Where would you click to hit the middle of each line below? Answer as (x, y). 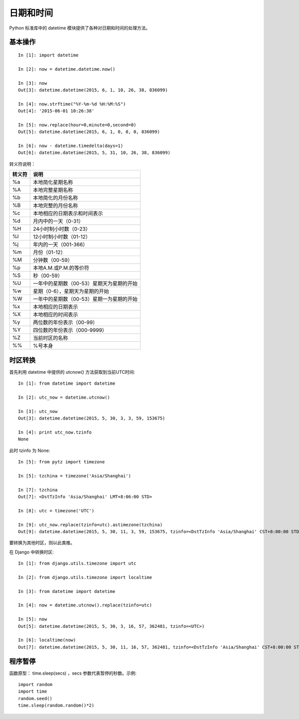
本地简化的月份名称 (56, 198)
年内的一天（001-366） (61, 245)
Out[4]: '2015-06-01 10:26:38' (56, 111)
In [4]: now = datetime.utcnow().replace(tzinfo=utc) (85, 605)
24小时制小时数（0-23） (62, 229)
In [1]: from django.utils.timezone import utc (77, 564)
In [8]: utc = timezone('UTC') (56, 510)
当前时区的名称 (51, 338)
